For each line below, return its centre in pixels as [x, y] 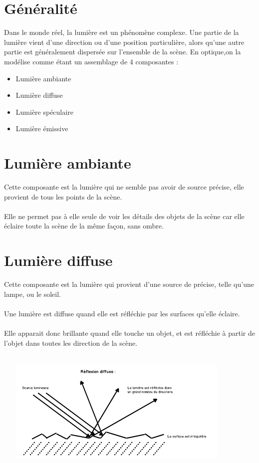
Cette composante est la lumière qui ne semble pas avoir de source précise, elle [124, 187]
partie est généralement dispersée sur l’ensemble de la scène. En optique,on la [123, 52]
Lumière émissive [42, 128]
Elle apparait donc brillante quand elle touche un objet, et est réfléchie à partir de [129, 333]
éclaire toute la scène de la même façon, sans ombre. [84, 226]
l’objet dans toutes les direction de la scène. [71, 343]
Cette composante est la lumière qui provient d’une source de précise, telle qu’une [129, 284]
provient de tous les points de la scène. [63, 196]
